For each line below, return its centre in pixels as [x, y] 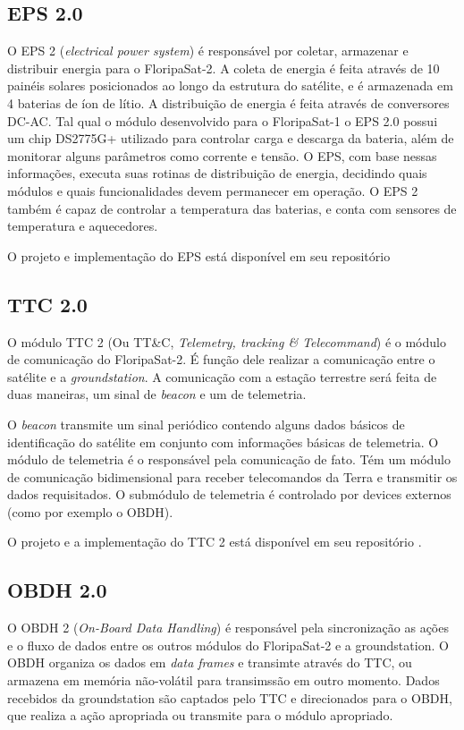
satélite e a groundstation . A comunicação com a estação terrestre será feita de [222, 376]
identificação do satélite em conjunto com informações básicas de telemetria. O [223, 441]
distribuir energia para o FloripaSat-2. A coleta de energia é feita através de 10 [224, 68]
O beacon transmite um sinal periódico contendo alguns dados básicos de [206, 424]
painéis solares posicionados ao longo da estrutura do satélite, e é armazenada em [230, 85]
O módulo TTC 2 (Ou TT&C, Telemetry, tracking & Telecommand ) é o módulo [227, 341]
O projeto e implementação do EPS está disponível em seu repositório [199, 255]
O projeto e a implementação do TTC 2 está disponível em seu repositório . [215, 542]
